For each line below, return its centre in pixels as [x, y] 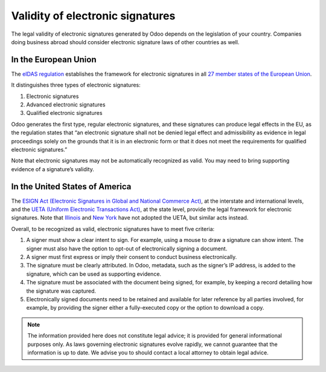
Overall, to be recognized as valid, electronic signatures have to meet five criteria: [113, 229]
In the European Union [54, 60]
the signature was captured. [61, 291]
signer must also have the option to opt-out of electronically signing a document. [127, 249]
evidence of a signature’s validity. [53, 169]
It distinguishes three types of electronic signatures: [76, 85]
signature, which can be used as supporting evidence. [94, 274]
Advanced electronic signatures [66, 105]
